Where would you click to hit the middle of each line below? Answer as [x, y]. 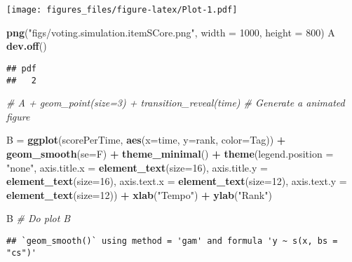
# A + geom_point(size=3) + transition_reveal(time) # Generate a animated [176, 103]
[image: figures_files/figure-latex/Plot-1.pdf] [122, 10]
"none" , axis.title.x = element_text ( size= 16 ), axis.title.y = [137, 167]
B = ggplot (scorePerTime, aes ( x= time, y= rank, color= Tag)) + [146, 140]
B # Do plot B [39, 218]
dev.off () [27, 46]
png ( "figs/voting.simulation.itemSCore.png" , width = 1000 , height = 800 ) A [171, 32]
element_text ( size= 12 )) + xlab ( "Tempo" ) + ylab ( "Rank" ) [139, 194]
